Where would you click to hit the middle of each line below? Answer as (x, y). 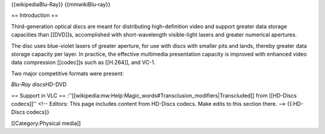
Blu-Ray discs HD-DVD (39, 84)
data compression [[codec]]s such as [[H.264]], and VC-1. (83, 62)
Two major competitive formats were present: (68, 73)
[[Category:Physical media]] (46, 123)
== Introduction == (35, 16)
